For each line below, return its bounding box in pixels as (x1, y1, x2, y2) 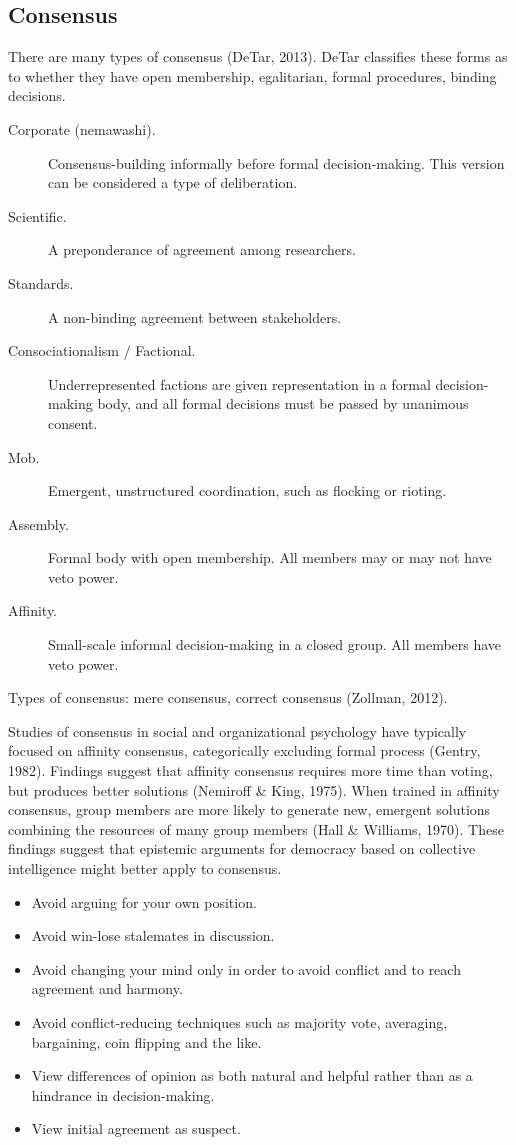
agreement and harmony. (31, 978, 183, 999)
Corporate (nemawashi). (8, 118, 156, 139)
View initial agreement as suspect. (31, 1118, 241, 1139)
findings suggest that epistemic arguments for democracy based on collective (8, 838, 476, 859)
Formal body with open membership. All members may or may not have (48, 547, 492, 568)
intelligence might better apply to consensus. (8, 858, 282, 879)
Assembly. (8, 513, 69, 534)
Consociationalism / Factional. (8, 340, 196, 361)
